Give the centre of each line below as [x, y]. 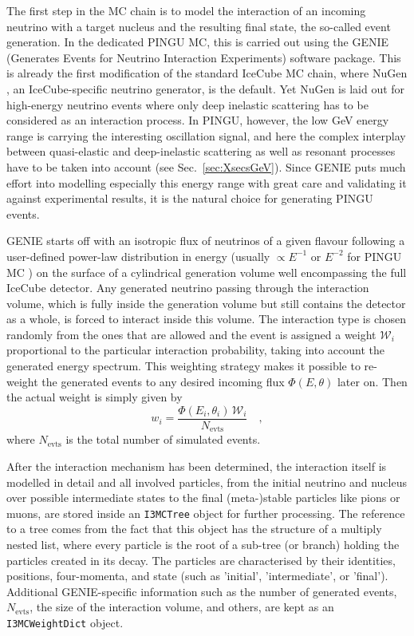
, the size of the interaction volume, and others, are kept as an [182, 607]
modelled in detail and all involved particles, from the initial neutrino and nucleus [207, 482]
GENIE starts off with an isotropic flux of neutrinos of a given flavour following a [206, 241]
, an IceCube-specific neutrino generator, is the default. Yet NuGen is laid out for [206, 88]
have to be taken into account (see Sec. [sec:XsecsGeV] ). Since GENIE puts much [206, 166]
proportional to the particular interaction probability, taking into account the [195, 350]
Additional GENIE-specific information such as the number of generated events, [202, 591]
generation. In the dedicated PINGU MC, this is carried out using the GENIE [198, 42]
